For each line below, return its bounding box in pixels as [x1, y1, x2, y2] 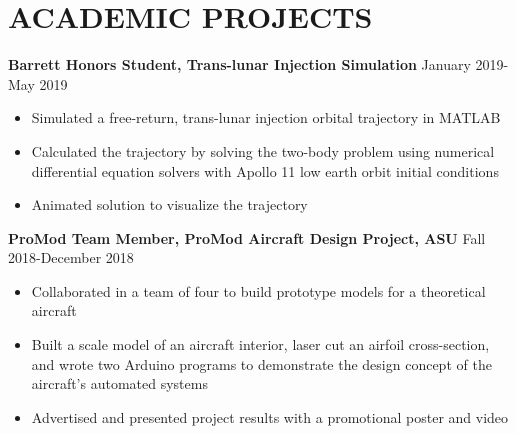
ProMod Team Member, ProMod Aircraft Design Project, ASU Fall [8, 227, 486, 248]
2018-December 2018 [8, 247, 134, 268]
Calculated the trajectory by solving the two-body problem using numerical [31, 140, 495, 161]
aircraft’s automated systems [31, 373, 208, 394]
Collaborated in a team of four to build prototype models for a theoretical [31, 280, 486, 301]
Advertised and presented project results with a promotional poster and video [31, 406, 509, 427]
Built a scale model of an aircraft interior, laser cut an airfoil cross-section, [31, 334, 490, 355]
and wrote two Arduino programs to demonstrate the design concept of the [31, 353, 492, 374]
